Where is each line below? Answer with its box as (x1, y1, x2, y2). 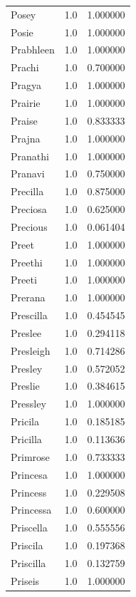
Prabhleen (11, 42, 55, 57)
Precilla (11, 184, 44, 199)
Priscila (11, 538, 43, 553)
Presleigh (11, 343, 51, 358)
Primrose (11, 449, 50, 464)
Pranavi (11, 166, 45, 181)
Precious (11, 219, 48, 234)
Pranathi (11, 148, 49, 163)
